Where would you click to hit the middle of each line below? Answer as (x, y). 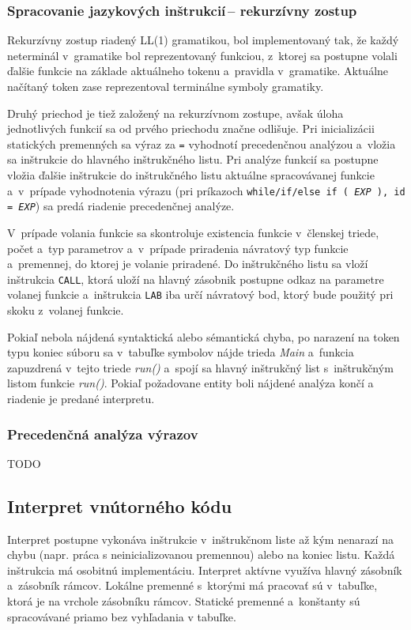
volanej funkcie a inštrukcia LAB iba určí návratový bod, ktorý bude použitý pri (200, 294)
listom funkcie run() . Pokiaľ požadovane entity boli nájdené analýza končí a (190, 383)
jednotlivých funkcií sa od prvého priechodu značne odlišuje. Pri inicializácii (191, 128)
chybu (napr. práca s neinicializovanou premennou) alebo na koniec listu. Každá (201, 555)
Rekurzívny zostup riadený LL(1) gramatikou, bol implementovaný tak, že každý (203, 40)
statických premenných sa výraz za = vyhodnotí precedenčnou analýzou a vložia (202, 143)
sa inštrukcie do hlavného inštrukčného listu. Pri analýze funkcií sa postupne (193, 159)
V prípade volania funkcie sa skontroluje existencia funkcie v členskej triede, (193, 232)
